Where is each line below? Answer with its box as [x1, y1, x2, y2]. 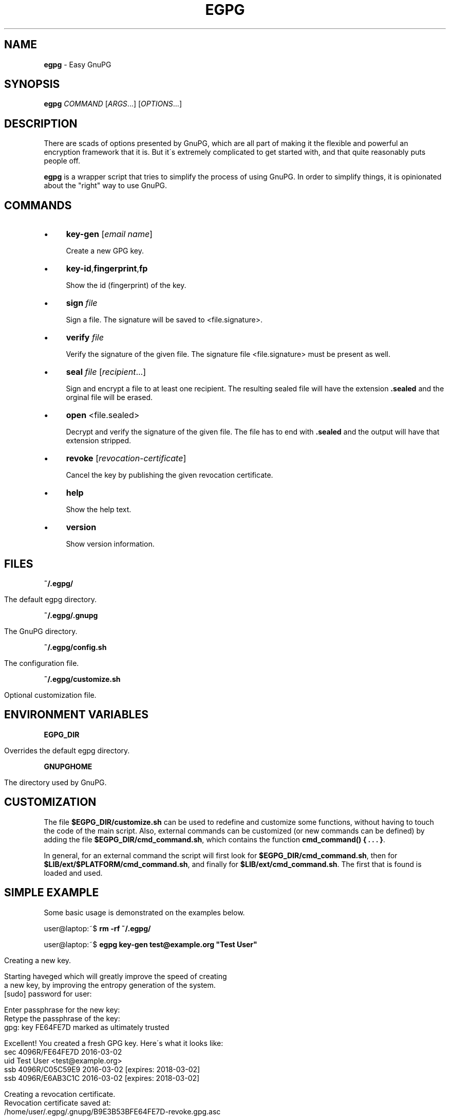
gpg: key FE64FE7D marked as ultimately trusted [4, 1022, 170, 1032]
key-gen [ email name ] [66, 229, 153, 240]
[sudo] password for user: [4, 989, 92, 998]
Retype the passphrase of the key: [4, 1014, 120, 1023]
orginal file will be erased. [66, 393, 153, 402]
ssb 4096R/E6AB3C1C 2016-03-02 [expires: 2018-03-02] [4, 1073, 200, 1082]
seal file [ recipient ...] [66, 367, 146, 377]
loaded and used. [44, 868, 103, 877]
